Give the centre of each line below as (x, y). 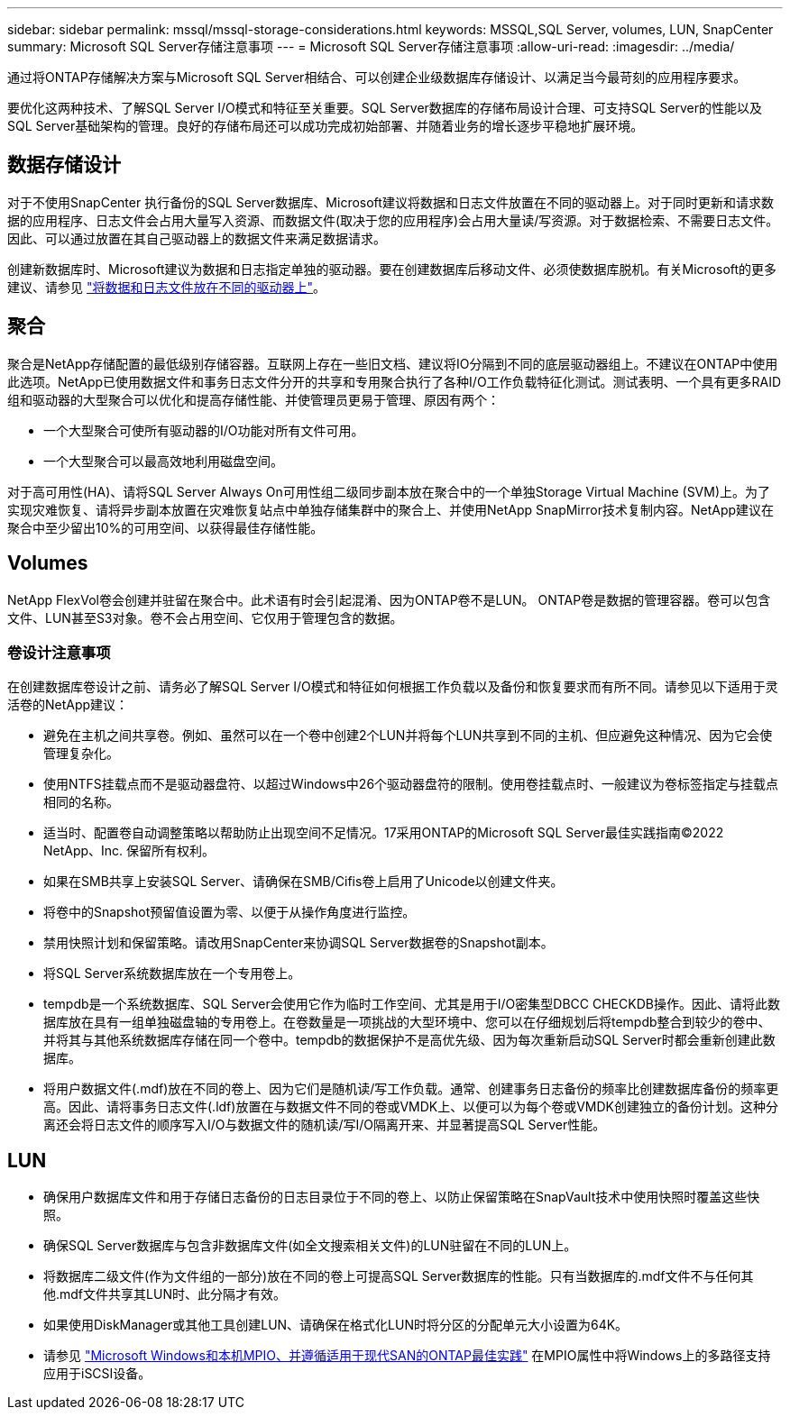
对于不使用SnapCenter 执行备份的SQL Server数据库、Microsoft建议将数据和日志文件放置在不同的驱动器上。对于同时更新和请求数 (390, 202)
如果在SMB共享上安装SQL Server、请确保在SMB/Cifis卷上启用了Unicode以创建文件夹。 (303, 882)
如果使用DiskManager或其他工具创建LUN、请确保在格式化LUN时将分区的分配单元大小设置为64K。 (336, 1325)
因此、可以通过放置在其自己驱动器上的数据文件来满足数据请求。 (197, 238)
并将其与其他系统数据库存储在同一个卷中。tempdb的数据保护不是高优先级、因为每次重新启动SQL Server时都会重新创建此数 (409, 1040)
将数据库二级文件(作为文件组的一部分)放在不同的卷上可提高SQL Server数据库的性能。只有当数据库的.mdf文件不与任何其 (399, 1276)
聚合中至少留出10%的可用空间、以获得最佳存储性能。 (165, 527)
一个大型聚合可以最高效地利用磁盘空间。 (163, 461)
